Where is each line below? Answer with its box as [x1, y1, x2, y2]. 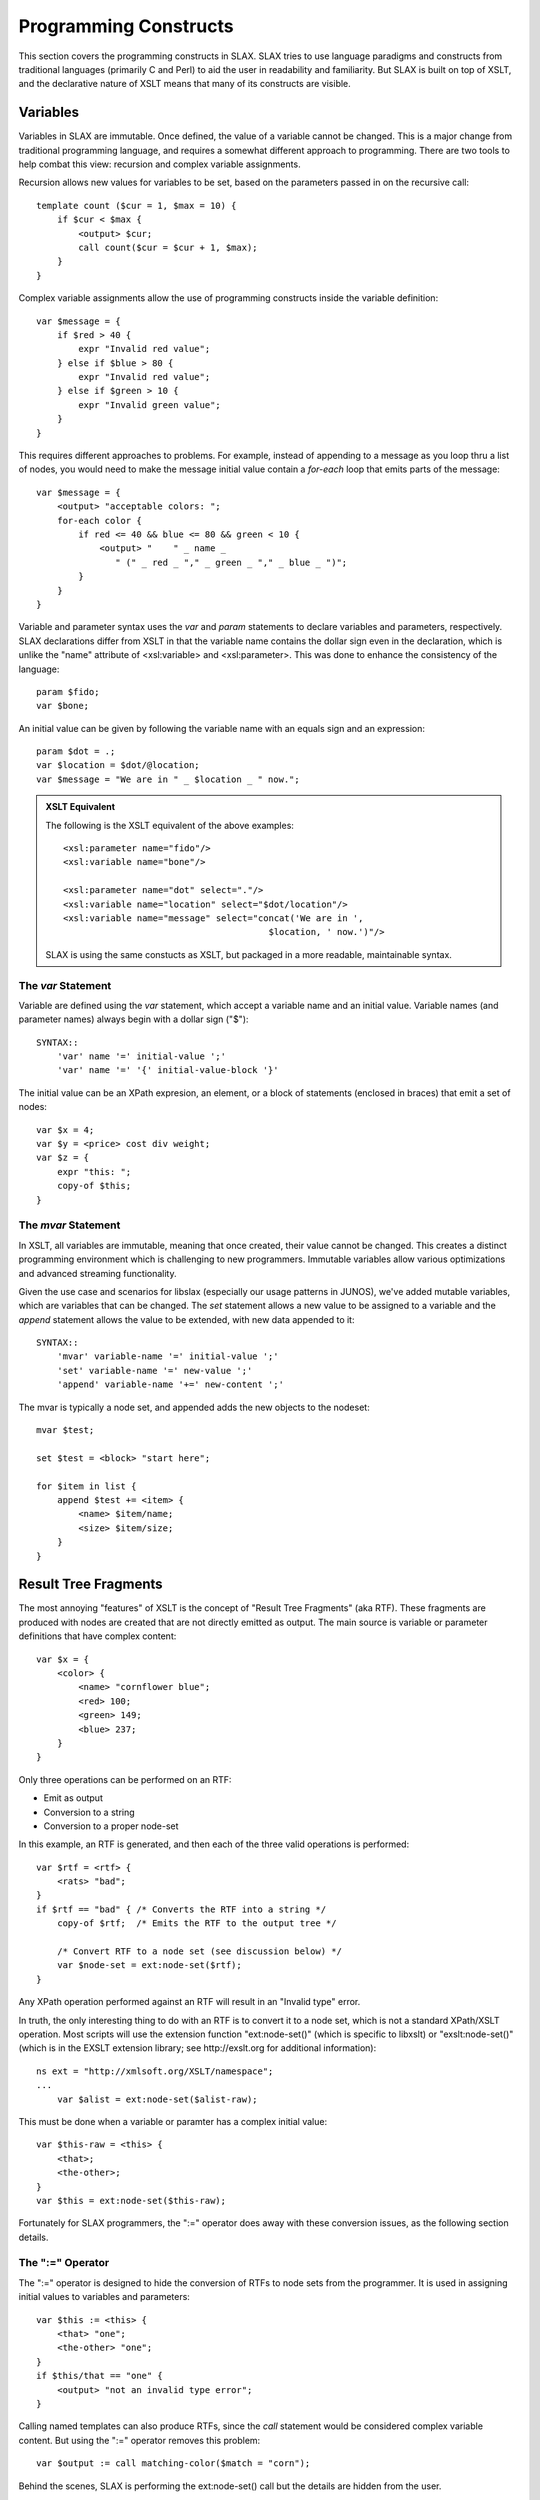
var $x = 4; [36, 1124, 95, 1135]
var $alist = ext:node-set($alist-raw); [56, 2093, 259, 2105]
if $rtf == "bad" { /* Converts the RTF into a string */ [36, 1903, 327, 1915]
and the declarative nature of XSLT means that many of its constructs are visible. [18, 78, 352, 90]
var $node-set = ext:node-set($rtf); [56, 1960, 242, 1971]
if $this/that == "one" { [36, 2370, 164, 2382]
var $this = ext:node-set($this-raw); [36, 2195, 227, 2206]
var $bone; [36, 700, 90, 712]
